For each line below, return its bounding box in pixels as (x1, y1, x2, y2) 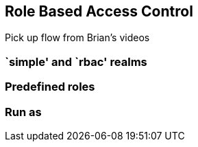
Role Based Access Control (5, 3, 193, 20)
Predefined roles (5, 80, 95, 94)
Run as (5, 104, 42, 119)
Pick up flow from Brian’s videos (5, 32, 150, 44)
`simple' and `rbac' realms (5, 54, 147, 69)
